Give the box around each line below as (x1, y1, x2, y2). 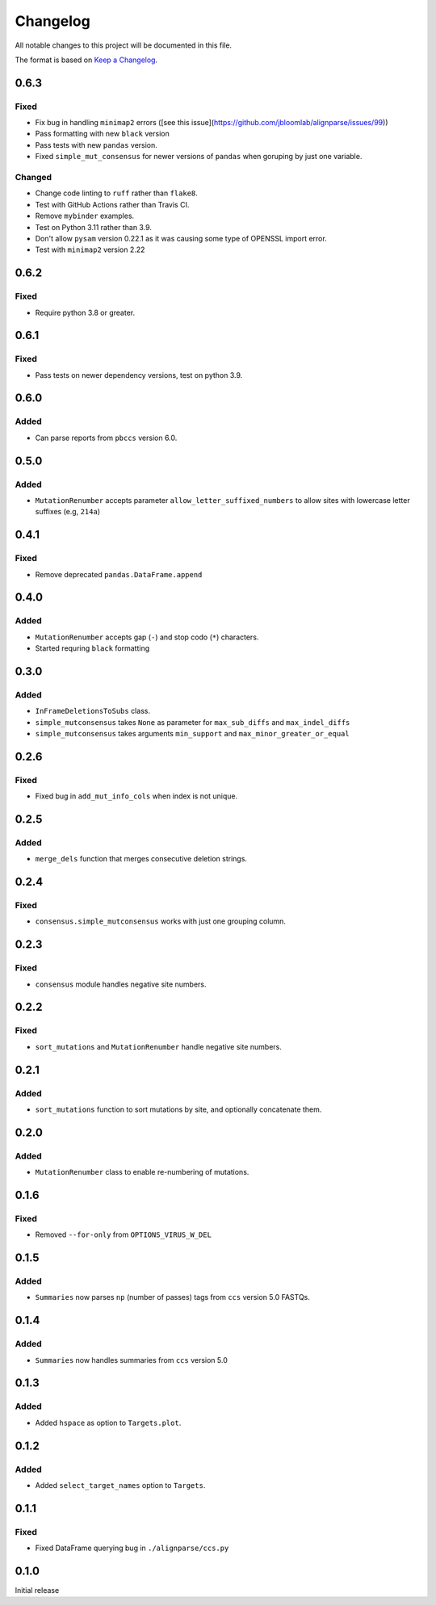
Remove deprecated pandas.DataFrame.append (35, 569, 203, 579)
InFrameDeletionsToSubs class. (35, 706, 151, 716)
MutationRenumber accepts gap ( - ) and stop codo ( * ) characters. (35, 632, 259, 642)
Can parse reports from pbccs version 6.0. (35, 433, 178, 442)
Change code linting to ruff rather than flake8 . (35, 188, 198, 198)
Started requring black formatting (35, 643, 150, 653)
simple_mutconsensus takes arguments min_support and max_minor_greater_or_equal (35, 729, 350, 739)
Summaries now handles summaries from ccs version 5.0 (35, 1355, 228, 1364)
